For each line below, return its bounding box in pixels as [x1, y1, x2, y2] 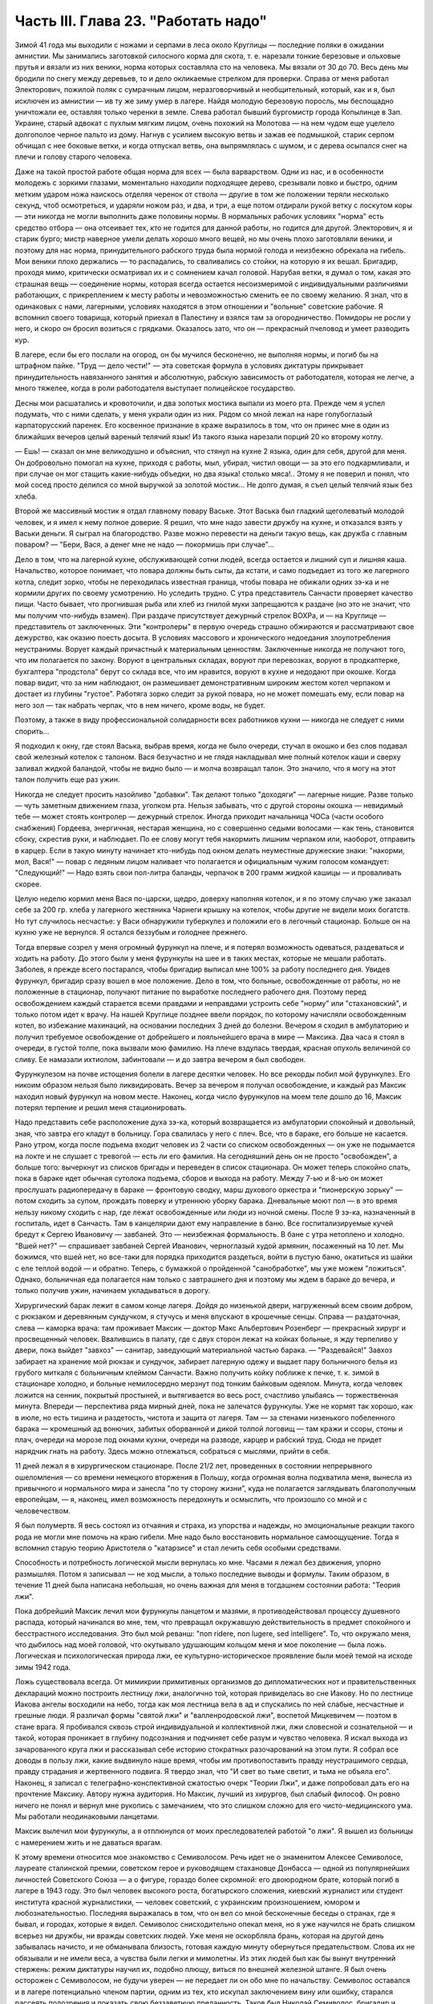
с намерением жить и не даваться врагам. [14, 1837, 163, 1847]
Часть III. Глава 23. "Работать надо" [14, 12, 268, 30]
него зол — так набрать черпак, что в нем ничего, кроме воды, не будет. [14, 700, 266, 709]
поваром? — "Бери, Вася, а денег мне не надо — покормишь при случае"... [14, 539, 274, 549]
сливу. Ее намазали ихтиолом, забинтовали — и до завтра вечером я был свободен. [14, 1054, 306, 1064]
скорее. [14, 879, 42, 889]
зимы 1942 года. [14, 1662, 71, 1671]
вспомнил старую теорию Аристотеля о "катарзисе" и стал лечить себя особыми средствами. [14, 1543, 342, 1553]
